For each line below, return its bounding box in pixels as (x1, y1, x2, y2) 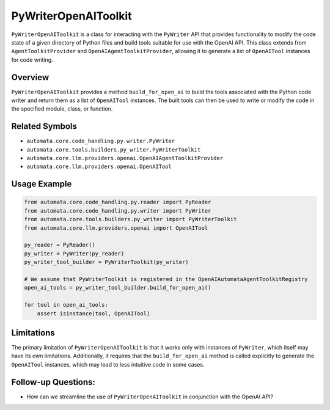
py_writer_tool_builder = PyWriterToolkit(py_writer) (24, 258, 189, 266)
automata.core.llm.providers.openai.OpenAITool (26, 163, 172, 170)
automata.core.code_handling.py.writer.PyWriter (26, 137, 175, 145)
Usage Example (11, 179, 72, 189)
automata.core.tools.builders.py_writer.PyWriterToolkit (26, 146, 201, 153)
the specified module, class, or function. (11, 105, 113, 112)
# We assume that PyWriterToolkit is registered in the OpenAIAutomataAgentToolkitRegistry (24, 276, 308, 282)
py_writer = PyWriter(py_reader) (24, 250, 125, 257)
